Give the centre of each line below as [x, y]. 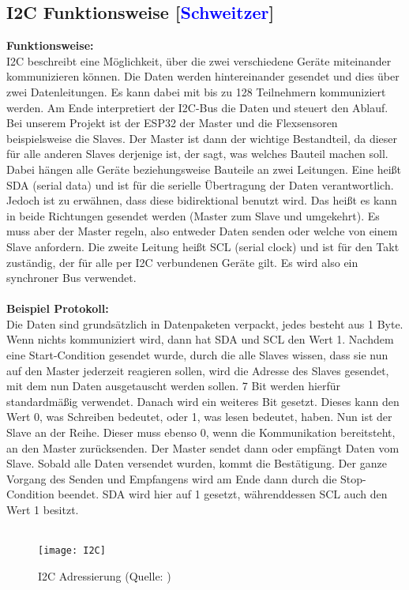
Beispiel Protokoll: [58, 308]
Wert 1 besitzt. [43, 510]
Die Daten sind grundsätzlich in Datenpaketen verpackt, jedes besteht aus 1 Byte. [205, 323]
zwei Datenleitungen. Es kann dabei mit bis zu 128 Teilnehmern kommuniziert [196, 91]
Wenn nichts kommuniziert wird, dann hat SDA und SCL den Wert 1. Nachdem [200, 339]
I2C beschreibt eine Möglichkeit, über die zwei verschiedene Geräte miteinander [199, 60]
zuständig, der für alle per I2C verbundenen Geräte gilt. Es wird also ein [182, 262]
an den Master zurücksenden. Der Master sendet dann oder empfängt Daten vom [203, 447]
